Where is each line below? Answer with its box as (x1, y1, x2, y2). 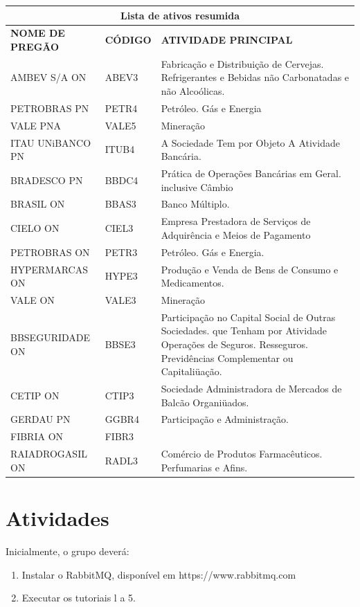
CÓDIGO (105, 33, 152, 47)
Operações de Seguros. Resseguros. (161, 336, 308, 351)
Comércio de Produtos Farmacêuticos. (161, 446, 323, 461)
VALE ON (10, 292, 55, 307)
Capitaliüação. (161, 364, 222, 379)
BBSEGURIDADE (10, 330, 91, 345)
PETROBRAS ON (10, 244, 90, 259)
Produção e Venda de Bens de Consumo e (161, 262, 339, 276)
